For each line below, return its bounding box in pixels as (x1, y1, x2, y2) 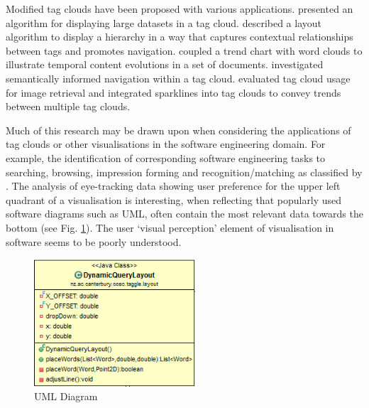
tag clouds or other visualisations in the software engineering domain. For (6, 136, 326, 151)
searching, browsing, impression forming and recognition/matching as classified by (6, 164, 363, 179)
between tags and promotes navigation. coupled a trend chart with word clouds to (6, 43, 363, 58)
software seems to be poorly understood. (6, 234, 182, 249)
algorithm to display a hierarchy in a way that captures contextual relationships (6, 29, 353, 44)
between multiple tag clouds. (6, 99, 131, 114)
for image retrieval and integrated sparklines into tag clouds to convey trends (6, 85, 341, 100)
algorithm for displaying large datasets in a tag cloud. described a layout (6, 15, 321, 30)
